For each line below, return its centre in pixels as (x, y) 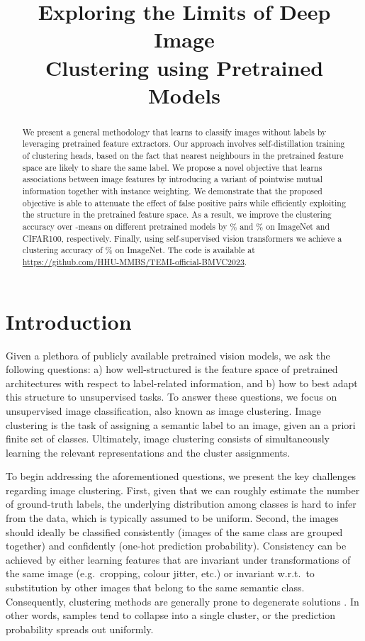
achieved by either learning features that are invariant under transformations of (178, 559)
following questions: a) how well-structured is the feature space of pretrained (172, 369)
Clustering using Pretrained (184, 67)
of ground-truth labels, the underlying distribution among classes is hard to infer (181, 504)
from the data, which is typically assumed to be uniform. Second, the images (172, 518)
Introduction (69, 321)
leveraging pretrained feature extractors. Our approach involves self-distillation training (184, 144)
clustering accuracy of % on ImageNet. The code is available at (139, 250)
